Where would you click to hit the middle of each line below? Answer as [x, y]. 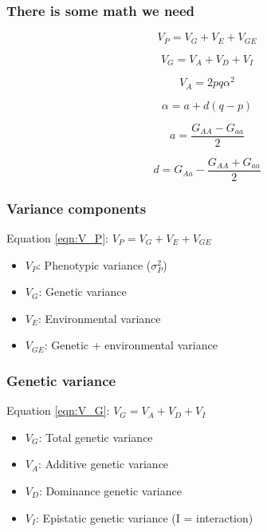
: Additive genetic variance [104, 464]
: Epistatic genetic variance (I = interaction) [145, 517]
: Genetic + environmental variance [131, 345]
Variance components [77, 208]
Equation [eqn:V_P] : [58, 238]
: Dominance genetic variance [110, 490]
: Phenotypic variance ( [94, 264]
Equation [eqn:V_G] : [58, 410]
